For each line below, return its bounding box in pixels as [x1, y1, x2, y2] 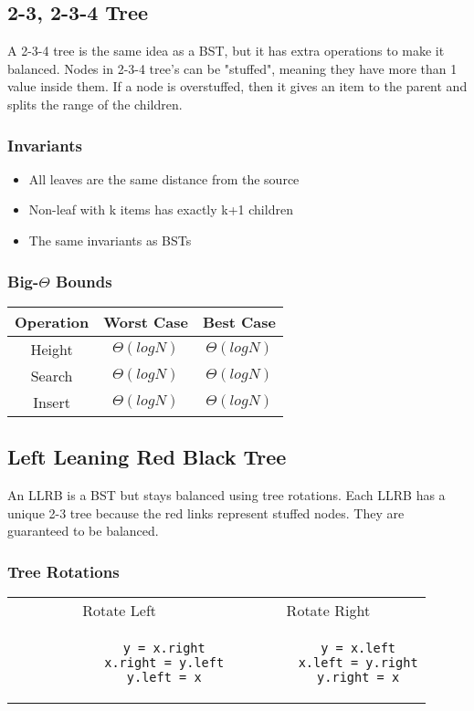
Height [30, 338, 73, 360]
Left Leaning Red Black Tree [7, 443, 287, 471]
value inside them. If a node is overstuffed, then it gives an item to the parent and [7, 77, 468, 96]
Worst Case [103, 310, 188, 332]
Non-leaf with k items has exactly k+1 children [28, 200, 293, 219]
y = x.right [122, 641, 205, 655]
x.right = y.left [104, 655, 225, 670]
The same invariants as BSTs [28, 230, 192, 249]
